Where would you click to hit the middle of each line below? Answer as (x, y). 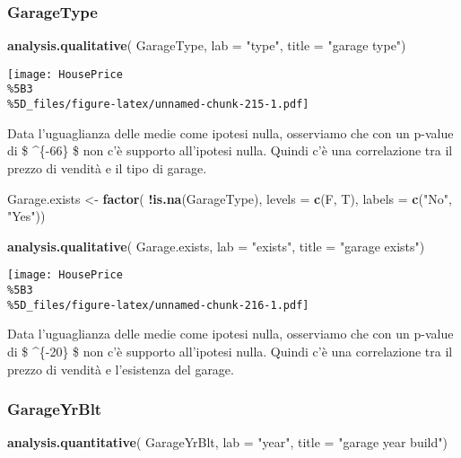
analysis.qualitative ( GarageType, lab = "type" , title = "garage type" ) (207, 45)
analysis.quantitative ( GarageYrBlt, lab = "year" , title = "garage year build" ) (227, 442)
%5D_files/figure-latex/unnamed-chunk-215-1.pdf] (158, 105)
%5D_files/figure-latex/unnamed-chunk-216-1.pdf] (158, 305)
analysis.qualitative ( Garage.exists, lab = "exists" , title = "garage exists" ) (216, 246)
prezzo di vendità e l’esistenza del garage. (121, 369)
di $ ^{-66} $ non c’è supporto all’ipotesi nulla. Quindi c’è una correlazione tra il (230, 150)
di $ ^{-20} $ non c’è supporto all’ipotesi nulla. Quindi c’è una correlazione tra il (230, 351)
